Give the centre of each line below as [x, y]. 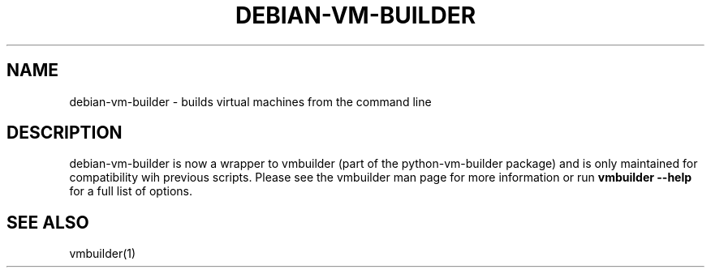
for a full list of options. [131, 191]
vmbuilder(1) [103, 254]
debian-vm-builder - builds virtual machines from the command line [250, 101]
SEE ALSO [48, 222]
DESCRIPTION [65, 133]
